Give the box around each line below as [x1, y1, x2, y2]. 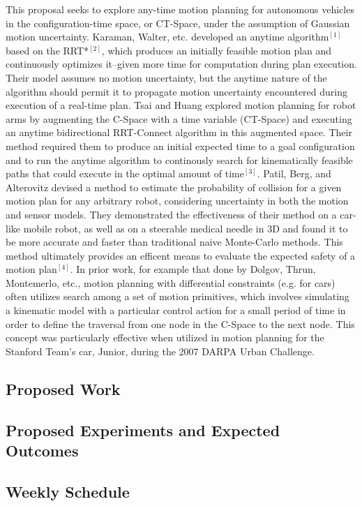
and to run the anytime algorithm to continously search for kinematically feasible [6, 152, 353, 167]
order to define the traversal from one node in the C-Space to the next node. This [6, 316, 355, 331]
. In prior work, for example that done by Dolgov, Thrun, [70, 262, 316, 276]
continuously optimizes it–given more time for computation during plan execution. [6, 57, 357, 71]
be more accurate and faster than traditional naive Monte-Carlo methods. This [6, 235, 343, 249]
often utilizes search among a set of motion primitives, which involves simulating [6, 289, 349, 304]
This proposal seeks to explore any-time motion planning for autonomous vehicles [6, 2, 354, 16]
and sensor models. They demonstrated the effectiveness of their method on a [6, 207, 337, 221]
